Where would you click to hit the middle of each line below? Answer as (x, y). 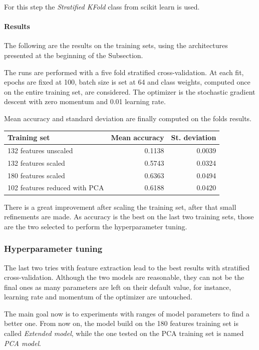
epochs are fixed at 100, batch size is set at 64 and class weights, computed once (127, 82)
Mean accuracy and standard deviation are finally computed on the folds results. (128, 118)
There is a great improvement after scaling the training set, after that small (120, 207)
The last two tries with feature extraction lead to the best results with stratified (127, 267)
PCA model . (23, 343)
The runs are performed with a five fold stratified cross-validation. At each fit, (124, 72)
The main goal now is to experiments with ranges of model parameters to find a (127, 313)
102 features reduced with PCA (56, 188)
